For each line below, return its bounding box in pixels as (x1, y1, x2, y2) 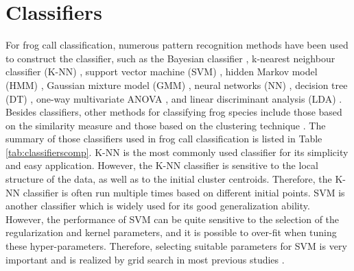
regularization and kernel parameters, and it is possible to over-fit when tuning (5, 225, 337, 240)
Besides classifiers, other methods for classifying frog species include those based (5, 105, 342, 119)
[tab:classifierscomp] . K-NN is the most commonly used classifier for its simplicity (5, 144, 349, 159)
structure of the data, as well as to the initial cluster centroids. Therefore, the (5, 172, 332, 186)
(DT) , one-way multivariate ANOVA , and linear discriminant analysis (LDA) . (5, 91, 342, 105)
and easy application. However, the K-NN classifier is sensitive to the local (5, 158, 318, 172)
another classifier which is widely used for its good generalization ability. (5, 198, 310, 213)
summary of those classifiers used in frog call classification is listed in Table (5, 131, 322, 146)
